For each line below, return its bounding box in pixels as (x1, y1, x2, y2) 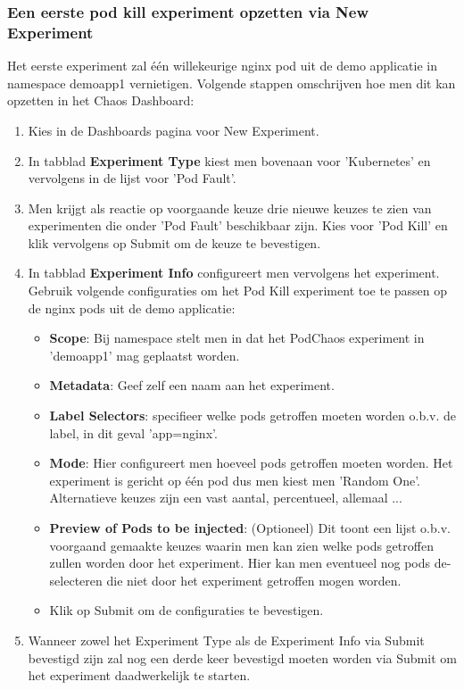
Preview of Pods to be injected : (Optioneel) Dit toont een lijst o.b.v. (49, 519, 451, 537)
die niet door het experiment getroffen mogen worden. (106, 570, 402, 589)
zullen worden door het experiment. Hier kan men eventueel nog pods (49, 553, 431, 572)
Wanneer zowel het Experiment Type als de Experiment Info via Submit (28, 630, 425, 649)
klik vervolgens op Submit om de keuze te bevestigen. (28, 233, 321, 252)
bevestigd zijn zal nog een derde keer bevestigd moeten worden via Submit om (28, 648, 457, 667)
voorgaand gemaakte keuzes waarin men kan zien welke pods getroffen (49, 536, 434, 554)
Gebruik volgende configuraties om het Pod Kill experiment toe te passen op (28, 281, 448, 300)
